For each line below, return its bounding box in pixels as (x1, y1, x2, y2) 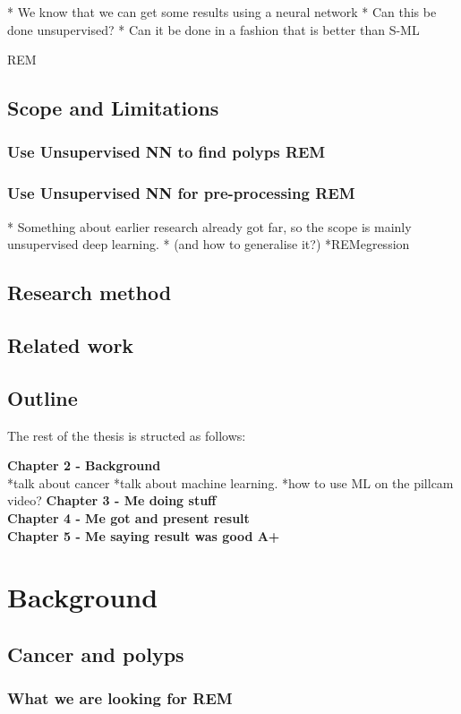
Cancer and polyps (7, 640, 184, 667)
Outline (7, 383, 78, 411)
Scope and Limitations (7, 94, 219, 122)
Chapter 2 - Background (7, 456, 161, 475)
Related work (7, 331, 134, 358)
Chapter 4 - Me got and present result (7, 508, 250, 527)
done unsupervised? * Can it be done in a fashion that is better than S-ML (7, 20, 420, 39)
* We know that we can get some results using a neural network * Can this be (7, 3, 437, 21)
